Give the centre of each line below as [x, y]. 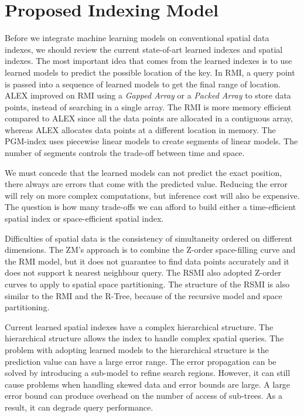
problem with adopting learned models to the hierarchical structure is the [137, 349]
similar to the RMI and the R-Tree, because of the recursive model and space [144, 295]
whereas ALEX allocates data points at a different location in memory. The [140, 129]
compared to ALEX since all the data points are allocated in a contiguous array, [149, 118]
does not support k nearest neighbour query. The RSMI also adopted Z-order [143, 272]
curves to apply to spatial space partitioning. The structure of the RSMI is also [147, 284]
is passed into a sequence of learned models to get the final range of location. [143, 84]
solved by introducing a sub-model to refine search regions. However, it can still [148, 373]
